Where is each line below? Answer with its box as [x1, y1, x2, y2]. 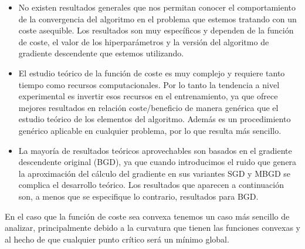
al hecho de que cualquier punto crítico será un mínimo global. [5, 233, 229, 245]
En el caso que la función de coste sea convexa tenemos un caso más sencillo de [5, 210, 290, 222]
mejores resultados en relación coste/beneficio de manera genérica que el [18, 101, 279, 113]
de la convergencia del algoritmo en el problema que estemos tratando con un [18, 12, 297, 25]
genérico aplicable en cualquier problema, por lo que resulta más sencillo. [18, 124, 282, 136]
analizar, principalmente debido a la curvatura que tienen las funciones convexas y [5, 221, 301, 234]
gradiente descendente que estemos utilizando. [18, 47, 184, 59]
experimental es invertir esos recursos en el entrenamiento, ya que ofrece [18, 90, 278, 102]
